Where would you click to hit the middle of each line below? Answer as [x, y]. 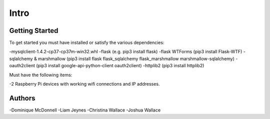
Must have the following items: [41, 75]
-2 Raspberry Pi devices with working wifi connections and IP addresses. [84, 84]
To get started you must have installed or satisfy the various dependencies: [87, 43]
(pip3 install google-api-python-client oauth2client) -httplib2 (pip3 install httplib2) [120, 66]
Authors [22, 98]
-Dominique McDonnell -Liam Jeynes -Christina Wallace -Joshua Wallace [85, 110]
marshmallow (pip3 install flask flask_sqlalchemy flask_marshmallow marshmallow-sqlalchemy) [136, 59]
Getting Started [34, 31]
